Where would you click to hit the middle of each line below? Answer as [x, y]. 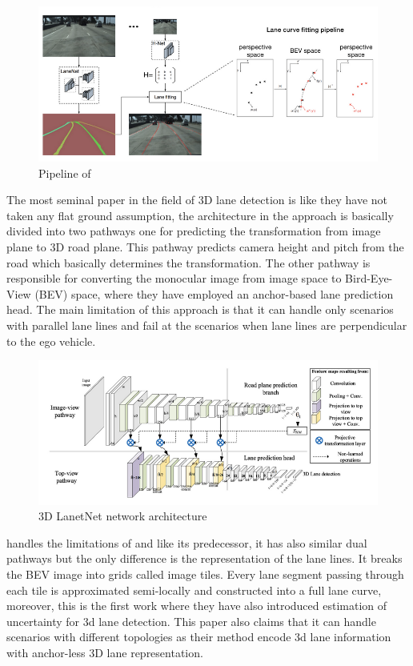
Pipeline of [65, 173]
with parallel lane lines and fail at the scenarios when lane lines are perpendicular [207, 325]
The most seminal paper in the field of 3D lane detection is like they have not [197, 200]
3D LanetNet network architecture [123, 516]
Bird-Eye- [369, 278]
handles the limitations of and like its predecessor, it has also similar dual [187, 542]
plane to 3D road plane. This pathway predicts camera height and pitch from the [205, 247]
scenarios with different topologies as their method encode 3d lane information [199, 637]
